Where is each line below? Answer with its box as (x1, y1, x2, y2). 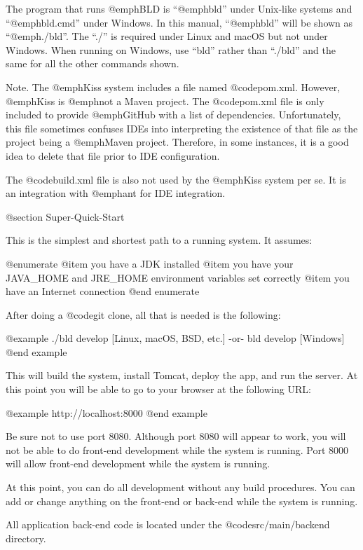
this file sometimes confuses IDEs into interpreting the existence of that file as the (6, 121, 358, 135)
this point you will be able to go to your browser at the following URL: (6, 382, 311, 397)
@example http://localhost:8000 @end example (6, 405, 207, 420)
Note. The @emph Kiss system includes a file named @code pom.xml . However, (6, 79, 341, 94)
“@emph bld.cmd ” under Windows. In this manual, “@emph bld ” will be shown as (6, 15, 353, 29)
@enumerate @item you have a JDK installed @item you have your (6, 256, 294, 270)
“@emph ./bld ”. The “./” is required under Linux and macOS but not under (6, 29, 328, 43)
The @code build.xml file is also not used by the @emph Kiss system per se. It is (6, 172, 346, 186)
